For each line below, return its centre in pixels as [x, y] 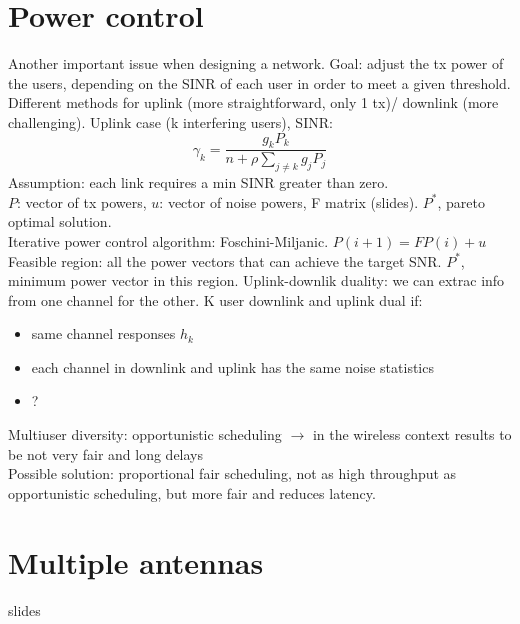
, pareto [461, 201]
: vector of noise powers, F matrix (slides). [289, 201]
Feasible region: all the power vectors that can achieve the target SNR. [225, 260]
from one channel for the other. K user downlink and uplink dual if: [215, 299]
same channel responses [103, 333]
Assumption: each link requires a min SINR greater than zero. [198, 182]
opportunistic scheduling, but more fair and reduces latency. [192, 492]
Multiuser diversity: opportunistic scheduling [145, 434]
